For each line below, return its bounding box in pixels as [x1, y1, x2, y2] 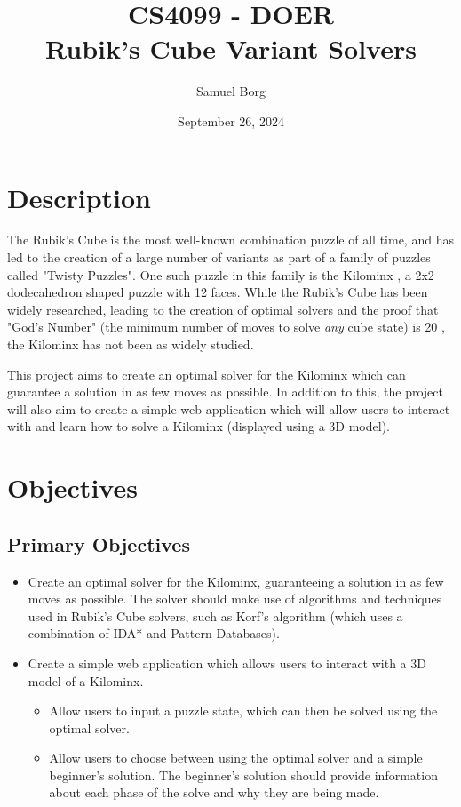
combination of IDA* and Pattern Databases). [28, 624, 280, 643]
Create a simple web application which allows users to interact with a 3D [28, 653, 426, 672]
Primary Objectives [7, 530, 190, 557]
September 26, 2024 [178, 111, 284, 130]
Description [7, 179, 152, 215]
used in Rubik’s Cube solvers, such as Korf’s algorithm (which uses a [28, 606, 403, 625]
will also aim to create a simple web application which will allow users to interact [7, 399, 450, 418]
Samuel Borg [195, 82, 266, 100]
